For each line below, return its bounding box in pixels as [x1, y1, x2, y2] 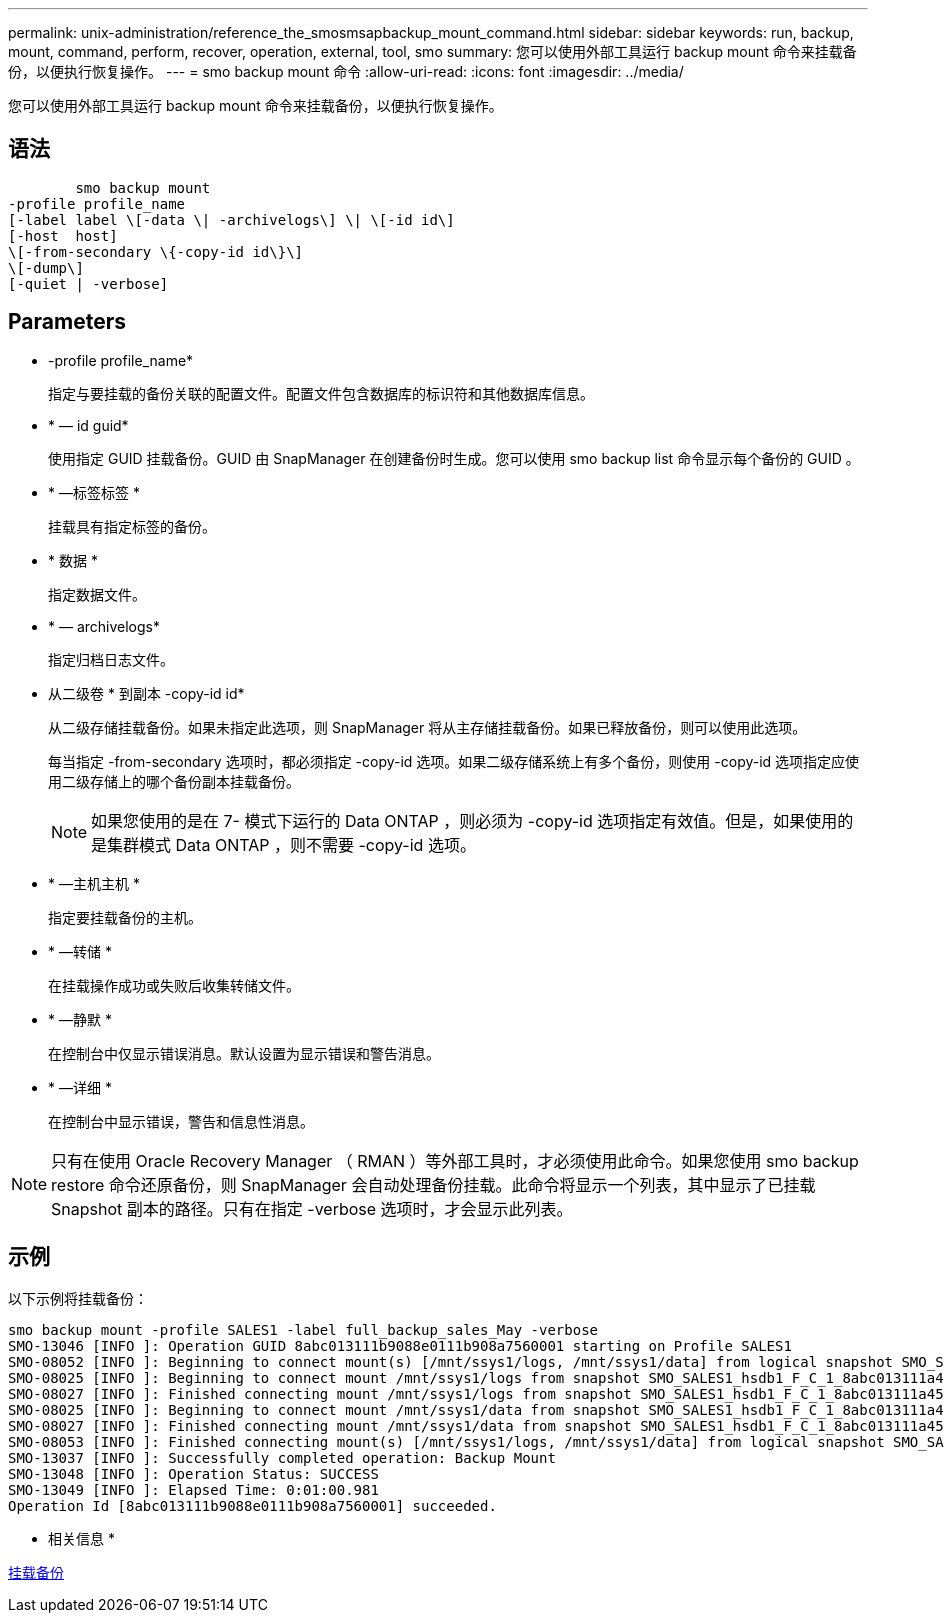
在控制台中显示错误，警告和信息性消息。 [48, 1112, 314, 1130]
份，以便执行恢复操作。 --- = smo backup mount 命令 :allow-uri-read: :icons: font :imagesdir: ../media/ [8, 63, 684, 80]
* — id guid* [48, 416, 129, 434]
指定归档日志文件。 [48, 650, 174, 668]
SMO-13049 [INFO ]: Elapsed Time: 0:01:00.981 [8, 1481, 379, 1498]
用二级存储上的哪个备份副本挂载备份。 [48, 772, 300, 790]
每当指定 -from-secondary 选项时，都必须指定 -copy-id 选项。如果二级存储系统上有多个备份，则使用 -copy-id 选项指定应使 [48, 752, 860, 770]
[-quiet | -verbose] [8, 275, 169, 292]
